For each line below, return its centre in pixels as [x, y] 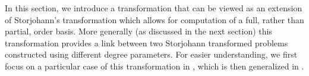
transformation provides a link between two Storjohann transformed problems [146, 42]
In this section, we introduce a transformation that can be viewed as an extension [154, 8]
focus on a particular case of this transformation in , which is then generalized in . [154, 66]
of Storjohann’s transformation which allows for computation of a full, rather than [154, 19]
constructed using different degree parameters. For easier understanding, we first [151, 54]
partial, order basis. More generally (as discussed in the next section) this [138, 31]
